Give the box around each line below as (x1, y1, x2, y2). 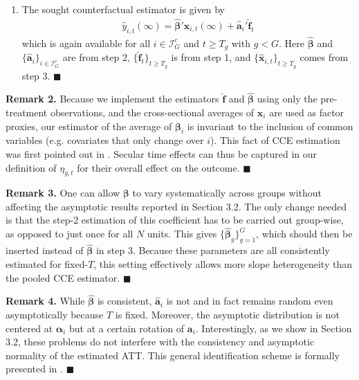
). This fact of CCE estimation (210, 133, 340, 147)
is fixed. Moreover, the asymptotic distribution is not (115, 307, 340, 321)
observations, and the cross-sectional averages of (50, 105, 255, 119)
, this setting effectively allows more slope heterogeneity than (93, 256, 352, 271)
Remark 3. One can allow (6, 186, 120, 200)
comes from (300, 50, 349, 64)
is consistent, (97, 293, 152, 308)
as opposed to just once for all (6, 226, 134, 241)
